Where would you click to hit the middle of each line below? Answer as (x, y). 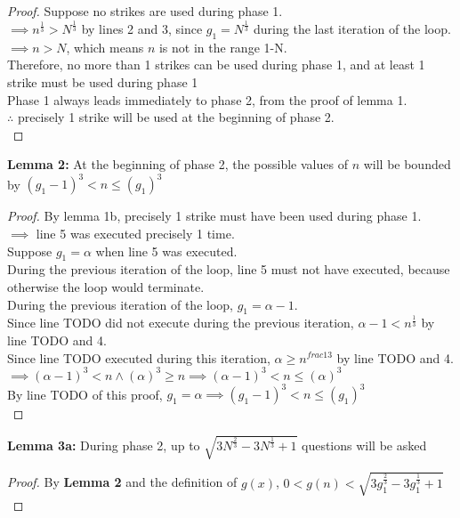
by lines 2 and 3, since (142, 28)
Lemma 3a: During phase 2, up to (104, 445)
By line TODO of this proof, (85, 394)
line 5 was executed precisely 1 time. (135, 233)
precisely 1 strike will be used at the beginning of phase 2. (176, 117)
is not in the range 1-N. (223, 47)
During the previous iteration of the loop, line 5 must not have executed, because (229, 269)
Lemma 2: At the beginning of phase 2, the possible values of (178, 164)
